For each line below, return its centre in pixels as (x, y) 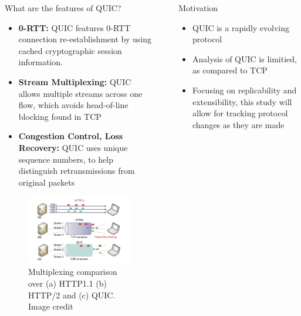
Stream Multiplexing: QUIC (75, 81)
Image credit (51, 306)
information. (40, 62)
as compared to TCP (230, 70)
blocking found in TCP (60, 116)
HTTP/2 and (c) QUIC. (72, 295)
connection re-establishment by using (85, 39)
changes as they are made (239, 124)
